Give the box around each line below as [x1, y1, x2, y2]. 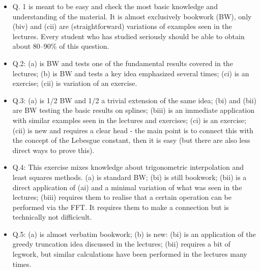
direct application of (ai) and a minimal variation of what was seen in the [12, 182, 242, 192]
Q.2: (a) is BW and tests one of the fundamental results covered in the [12, 57, 233, 68]
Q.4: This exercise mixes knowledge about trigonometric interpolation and [12, 162, 244, 172]
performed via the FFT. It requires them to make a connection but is [12, 201, 229, 212]
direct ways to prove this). [12, 144, 95, 155]
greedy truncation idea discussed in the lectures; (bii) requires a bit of [12, 238, 230, 249]
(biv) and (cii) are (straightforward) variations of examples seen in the [12, 21, 232, 32]
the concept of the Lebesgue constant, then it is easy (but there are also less [12, 135, 250, 145]
